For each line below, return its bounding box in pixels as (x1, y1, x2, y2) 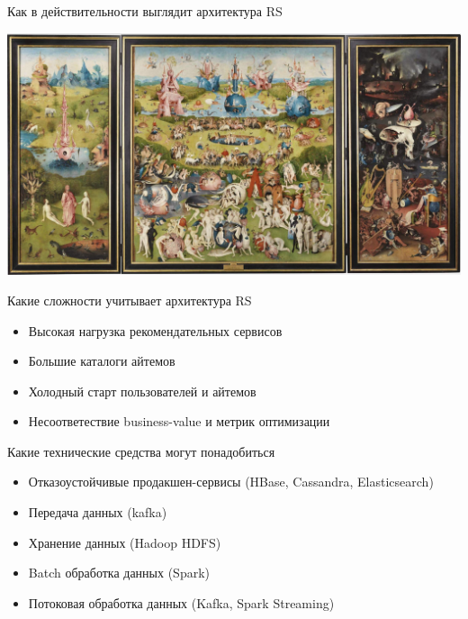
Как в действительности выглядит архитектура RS (7, 2, 283, 20)
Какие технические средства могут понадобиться (7, 441, 275, 460)
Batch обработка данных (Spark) (28, 563, 211, 582)
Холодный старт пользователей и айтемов (28, 381, 256, 400)
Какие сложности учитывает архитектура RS (7, 290, 252, 309)
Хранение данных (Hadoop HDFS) (28, 533, 221, 551)
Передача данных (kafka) (28, 503, 167, 522)
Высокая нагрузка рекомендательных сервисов (28, 321, 283, 340)
